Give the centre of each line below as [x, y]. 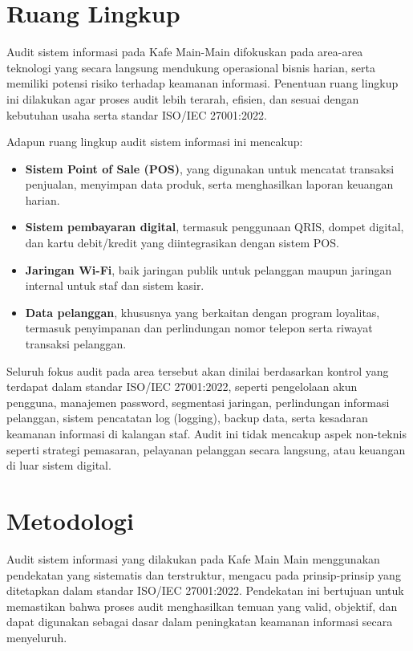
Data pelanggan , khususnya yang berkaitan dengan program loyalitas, [202, 312]
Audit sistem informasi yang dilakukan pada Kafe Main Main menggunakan [193, 558]
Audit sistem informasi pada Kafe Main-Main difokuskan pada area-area [185, 52]
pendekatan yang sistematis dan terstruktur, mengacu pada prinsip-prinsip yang [204, 574]
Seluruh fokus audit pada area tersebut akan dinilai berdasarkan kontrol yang [198, 370]
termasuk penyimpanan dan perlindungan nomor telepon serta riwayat [199, 328]
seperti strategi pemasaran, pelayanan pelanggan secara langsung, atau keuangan [206, 449]
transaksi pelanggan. [76, 344]
